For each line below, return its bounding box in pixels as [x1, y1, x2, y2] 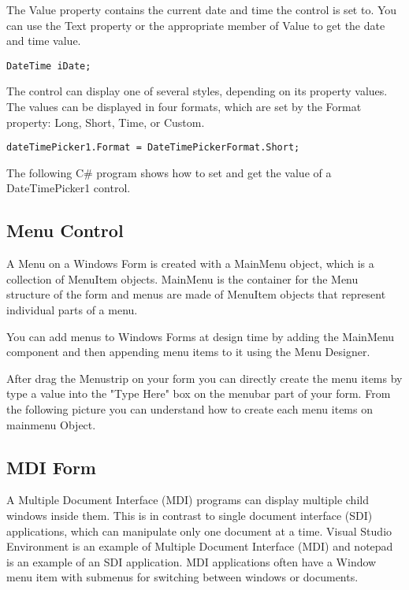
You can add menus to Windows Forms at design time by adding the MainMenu [6, 328, 395, 344]
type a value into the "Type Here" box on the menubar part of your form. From [6, 385, 391, 402]
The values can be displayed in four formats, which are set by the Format [6, 98, 362, 115]
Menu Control [6, 218, 124, 243]
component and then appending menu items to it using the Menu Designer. [6, 343, 370, 360]
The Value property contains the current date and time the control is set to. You [6, 2, 397, 17]
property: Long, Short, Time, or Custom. [6, 113, 205, 130]
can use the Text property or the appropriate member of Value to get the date [6, 17, 385, 33]
